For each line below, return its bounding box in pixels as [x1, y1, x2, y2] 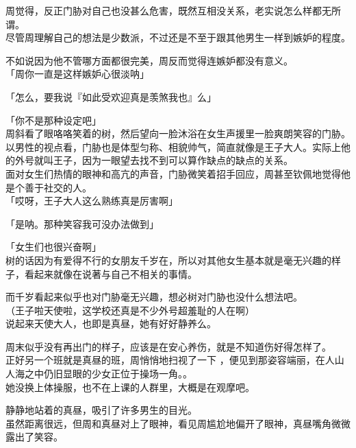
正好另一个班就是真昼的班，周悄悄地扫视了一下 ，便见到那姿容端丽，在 [5, 353, 325, 367]
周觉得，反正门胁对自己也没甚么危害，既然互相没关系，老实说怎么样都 [5, 3, 322, 17]
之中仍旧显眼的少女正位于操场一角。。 [24, 366, 192, 381]
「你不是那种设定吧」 [5, 113, 101, 127]
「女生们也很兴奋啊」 [5, 239, 101, 254]
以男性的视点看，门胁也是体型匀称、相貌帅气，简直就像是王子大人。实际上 [5, 139, 341, 154]
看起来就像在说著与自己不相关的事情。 [24, 266, 197, 281]
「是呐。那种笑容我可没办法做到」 [5, 216, 159, 231]
